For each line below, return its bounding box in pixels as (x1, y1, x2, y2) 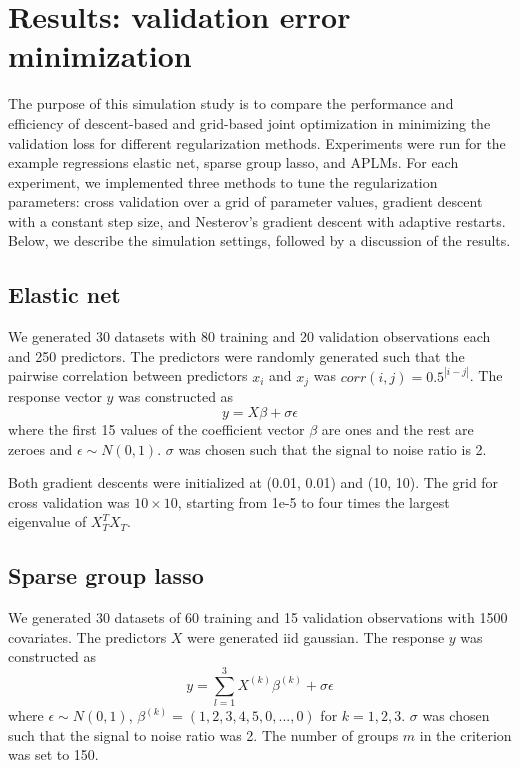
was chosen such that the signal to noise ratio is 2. (178, 438, 487, 459)
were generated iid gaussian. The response (187, 626, 445, 647)
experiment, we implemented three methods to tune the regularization (8, 171, 438, 192)
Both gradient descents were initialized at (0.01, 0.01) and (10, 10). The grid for (8, 472, 499, 493)
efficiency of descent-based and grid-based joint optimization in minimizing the (8, 112, 491, 133)
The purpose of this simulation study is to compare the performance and (8, 93, 454, 114)
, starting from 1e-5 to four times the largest (177, 491, 450, 512)
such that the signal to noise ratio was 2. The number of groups (8, 724, 399, 745)
